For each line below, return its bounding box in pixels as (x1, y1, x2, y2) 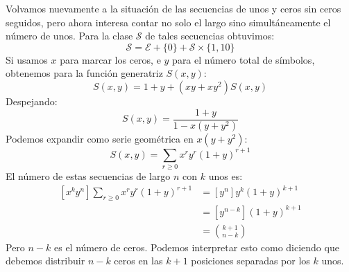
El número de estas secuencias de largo (6, 169, 171, 183)
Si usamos (6, 52, 48, 66)
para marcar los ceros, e (60, 52, 161, 66)
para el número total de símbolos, (172, 52, 315, 66)
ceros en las (114, 253, 163, 268)
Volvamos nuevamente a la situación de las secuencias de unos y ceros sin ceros (6, 1, 341, 15)
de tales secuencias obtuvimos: (145, 28, 275, 43)
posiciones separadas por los (191, 253, 310, 268)
